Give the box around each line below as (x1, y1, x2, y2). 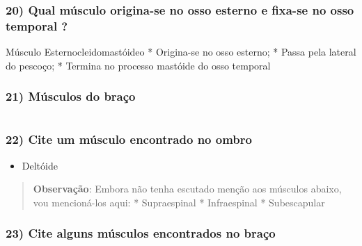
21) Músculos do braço (6, 88, 136, 105)
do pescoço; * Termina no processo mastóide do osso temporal (6, 58, 271, 72)
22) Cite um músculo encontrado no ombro (6, 131, 252, 148)
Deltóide (22, 158, 58, 172)
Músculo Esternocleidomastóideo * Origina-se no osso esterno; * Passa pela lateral (6, 44, 356, 59)
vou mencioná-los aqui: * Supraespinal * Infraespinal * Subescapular (33, 195, 325, 209)
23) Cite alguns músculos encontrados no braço (6, 224, 276, 242)
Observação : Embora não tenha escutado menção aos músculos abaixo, (33, 181, 342, 196)
